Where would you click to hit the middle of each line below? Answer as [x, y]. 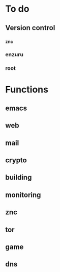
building [19, 177]
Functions [27, 89]
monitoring [23, 195]
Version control [30, 28]
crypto [16, 160]
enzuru [14, 55]
